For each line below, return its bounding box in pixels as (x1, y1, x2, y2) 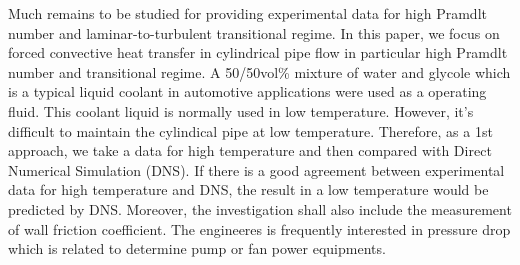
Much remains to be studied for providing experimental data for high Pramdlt (8, 3, 487, 23)
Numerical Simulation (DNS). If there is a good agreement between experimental (8, 159, 505, 180)
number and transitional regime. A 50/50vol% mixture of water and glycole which (8, 61, 511, 82)
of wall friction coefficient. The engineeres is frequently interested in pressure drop (8, 218, 511, 239)
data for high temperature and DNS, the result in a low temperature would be (8, 179, 489, 200)
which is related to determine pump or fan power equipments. (8, 238, 386, 259)
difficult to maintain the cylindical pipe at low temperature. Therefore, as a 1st (8, 120, 493, 141)
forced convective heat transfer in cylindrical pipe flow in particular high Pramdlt (8, 42, 508, 63)
